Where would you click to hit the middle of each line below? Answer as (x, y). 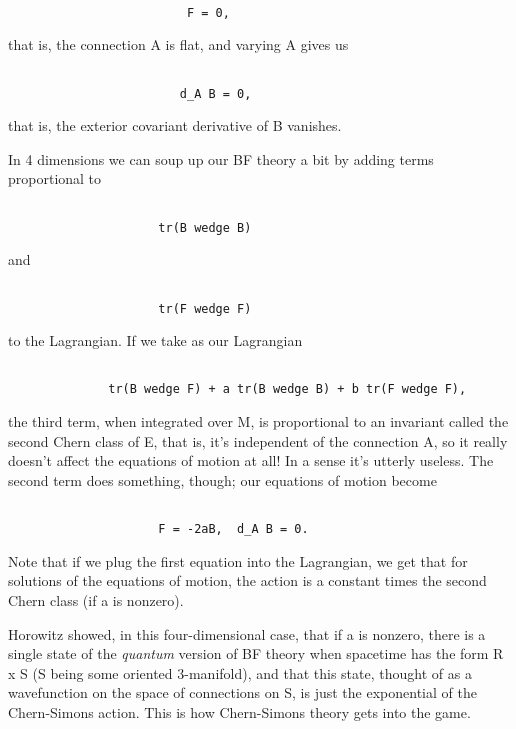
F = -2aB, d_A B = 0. (233, 529)
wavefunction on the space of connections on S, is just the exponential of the (242, 692)
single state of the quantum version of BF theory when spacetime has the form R (256, 653)
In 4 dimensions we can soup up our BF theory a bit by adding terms (221, 158)
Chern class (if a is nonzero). (96, 600)
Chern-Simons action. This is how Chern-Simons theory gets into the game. (239, 711)
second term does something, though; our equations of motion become (222, 479)
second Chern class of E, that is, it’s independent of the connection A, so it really (258, 440)
